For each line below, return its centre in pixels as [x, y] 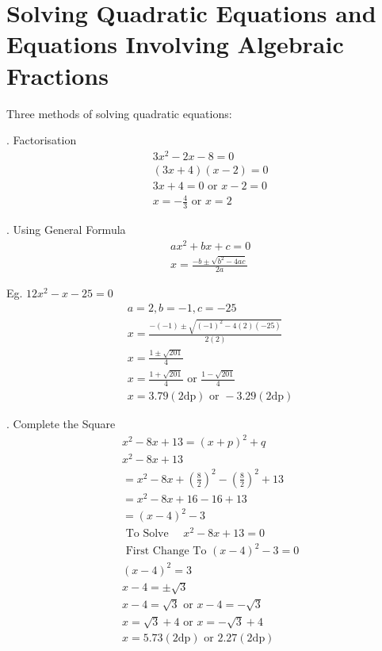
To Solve [147, 534]
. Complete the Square [61, 423]
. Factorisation [42, 140]
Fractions [57, 75]
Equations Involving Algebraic [175, 44]
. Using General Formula [66, 230]
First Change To [166, 551]
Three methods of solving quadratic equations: [119, 113]
